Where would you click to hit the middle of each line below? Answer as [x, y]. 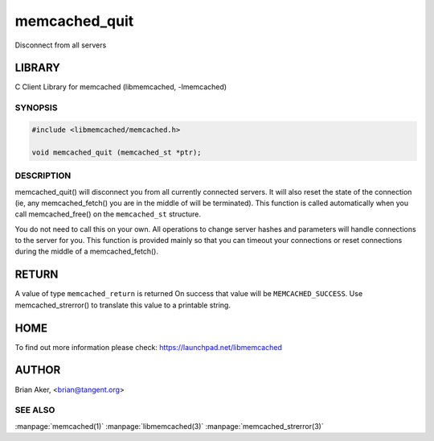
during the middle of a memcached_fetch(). [86, 251]
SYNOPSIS [36, 108]
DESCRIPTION [43, 175]
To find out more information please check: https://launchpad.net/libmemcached [149, 347]
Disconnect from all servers [61, 45]
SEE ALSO [35, 410]
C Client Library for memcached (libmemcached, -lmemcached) [121, 87]
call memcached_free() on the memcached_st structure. [108, 214]
